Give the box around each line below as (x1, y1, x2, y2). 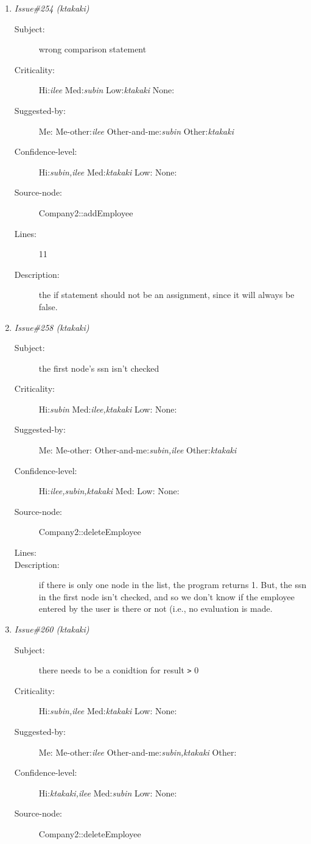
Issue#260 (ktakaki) (14, 623, 89, 635)
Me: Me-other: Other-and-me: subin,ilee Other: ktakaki (38, 444, 237, 456)
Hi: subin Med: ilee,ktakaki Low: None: (38, 402, 177, 415)
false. (38, 300, 58, 313)
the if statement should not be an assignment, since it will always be (38, 288, 295, 301)
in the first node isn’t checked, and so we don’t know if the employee (38, 590, 295, 603)
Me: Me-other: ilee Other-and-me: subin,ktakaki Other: (38, 745, 237, 758)
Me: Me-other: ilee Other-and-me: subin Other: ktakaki (38, 124, 234, 137)
